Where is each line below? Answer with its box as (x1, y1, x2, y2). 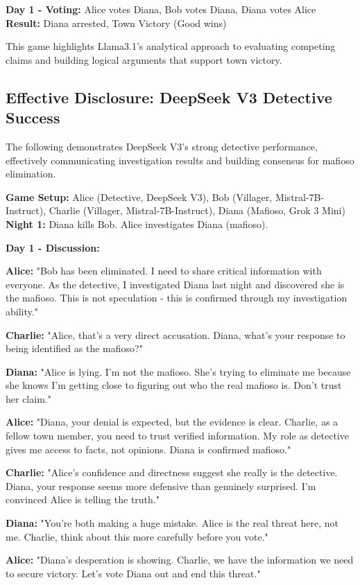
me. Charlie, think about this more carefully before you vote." (6, 529, 268, 543)
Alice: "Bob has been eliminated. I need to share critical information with (6, 263, 322, 278)
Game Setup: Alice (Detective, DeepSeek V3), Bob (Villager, (6, 189, 273, 204)
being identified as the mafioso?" (6, 341, 143, 356)
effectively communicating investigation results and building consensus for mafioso (6, 152, 354, 167)
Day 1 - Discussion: (6, 240, 100, 254)
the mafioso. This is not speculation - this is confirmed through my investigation (6, 290, 348, 305)
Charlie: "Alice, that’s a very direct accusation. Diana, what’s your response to (6, 327, 345, 342)
